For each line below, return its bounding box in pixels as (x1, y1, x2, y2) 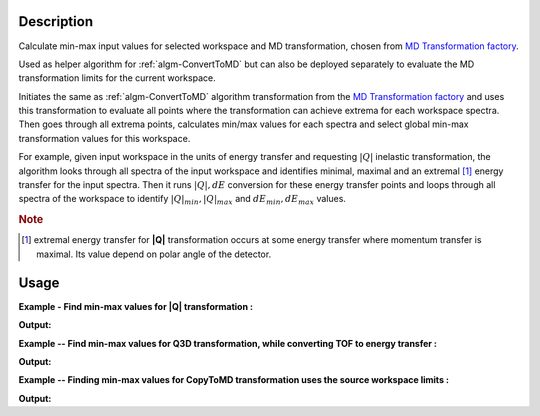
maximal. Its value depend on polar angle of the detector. (36, 248, 272, 260)
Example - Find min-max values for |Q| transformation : (18, 300, 254, 312)
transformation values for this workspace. (18, 132, 191, 144)
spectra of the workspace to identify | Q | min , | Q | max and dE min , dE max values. (18, 193, 347, 207)
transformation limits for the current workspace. (18, 72, 216, 84)
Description (18, 13, 94, 30)
